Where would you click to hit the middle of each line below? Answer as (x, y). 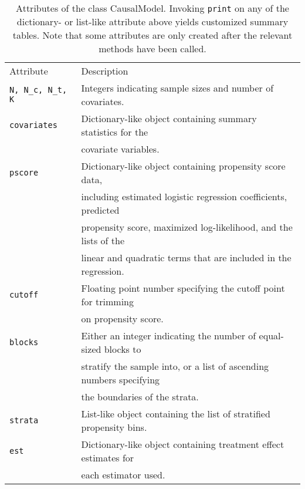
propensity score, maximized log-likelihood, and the (187, 227)
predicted (100, 210)
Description (105, 71)
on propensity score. (122, 318)
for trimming (107, 301)
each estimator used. (123, 475)
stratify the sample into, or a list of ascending (175, 366)
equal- (271, 335)
